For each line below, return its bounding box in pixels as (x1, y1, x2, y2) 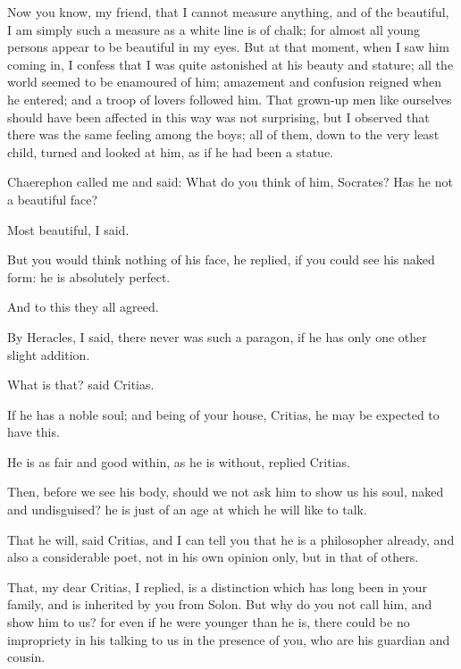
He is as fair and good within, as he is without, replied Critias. (7, 452, 350, 471)
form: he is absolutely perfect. (7, 267, 171, 286)
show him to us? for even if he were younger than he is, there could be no (7, 613, 410, 631)
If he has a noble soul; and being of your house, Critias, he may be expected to (7, 405, 440, 423)
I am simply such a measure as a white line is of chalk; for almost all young (7, 20, 421, 38)
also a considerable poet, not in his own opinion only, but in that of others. (7, 548, 419, 566)
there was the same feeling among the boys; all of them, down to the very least (7, 125, 440, 144)
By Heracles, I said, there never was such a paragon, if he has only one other (7, 327, 427, 346)
